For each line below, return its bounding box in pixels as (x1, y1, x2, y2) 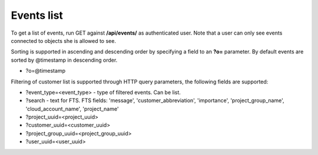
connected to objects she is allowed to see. (11, 37, 116, 44)
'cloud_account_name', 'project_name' (25, 105, 119, 112)
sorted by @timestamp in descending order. (11, 56, 118, 63)
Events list (11, 9, 63, 22)
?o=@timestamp (25, 68, 66, 75)
